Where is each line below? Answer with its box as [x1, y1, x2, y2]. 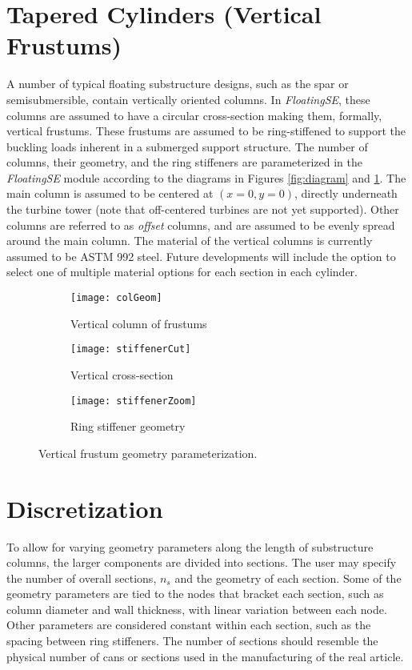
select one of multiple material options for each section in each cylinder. [6, 263, 358, 280]
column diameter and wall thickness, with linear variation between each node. [6, 600, 387, 617]
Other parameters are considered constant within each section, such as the [6, 616, 371, 633]
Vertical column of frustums [70, 315, 207, 331]
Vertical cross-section [70, 366, 174, 383]
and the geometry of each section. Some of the [174, 569, 402, 586]
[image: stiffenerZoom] [70, 395, 197, 407]
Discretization [6, 491, 163, 524]
